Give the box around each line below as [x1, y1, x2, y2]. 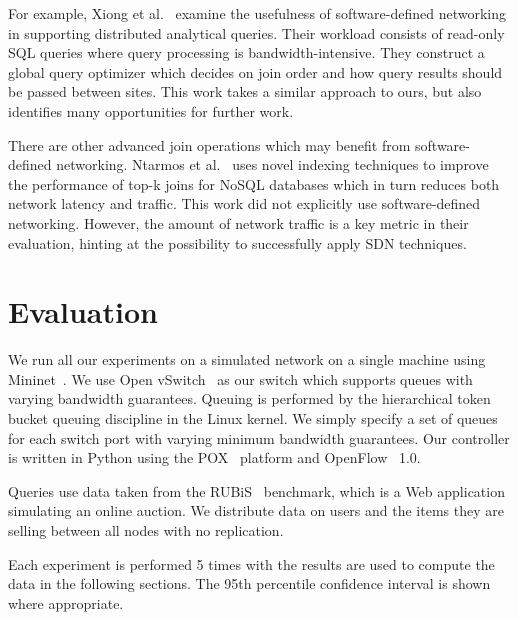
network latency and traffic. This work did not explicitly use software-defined [8, 193, 481, 214]
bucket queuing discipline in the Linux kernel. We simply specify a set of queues [8, 408, 498, 429]
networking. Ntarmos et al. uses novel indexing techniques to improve [56, 154, 489, 175]
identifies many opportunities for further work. [8, 100, 294, 121]
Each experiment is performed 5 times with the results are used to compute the [8, 553, 495, 574]
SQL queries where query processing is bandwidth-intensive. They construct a [8, 42, 485, 63]
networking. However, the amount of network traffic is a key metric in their [8, 212, 469, 233]
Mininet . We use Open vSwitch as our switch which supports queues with [8, 368, 473, 389]
